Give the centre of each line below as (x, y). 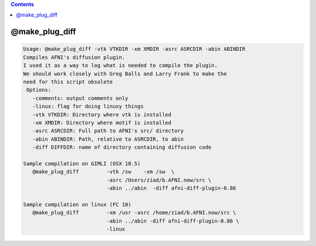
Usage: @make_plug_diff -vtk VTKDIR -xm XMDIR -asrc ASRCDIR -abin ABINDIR (134, 49)
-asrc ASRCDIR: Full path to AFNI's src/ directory (108, 131)
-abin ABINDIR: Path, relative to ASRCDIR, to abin (108, 139)
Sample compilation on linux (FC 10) (77, 204)
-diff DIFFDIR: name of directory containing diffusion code (122, 147)
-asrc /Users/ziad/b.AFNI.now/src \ (159, 180)
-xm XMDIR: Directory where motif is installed (102, 122)
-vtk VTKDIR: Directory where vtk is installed (102, 115)
